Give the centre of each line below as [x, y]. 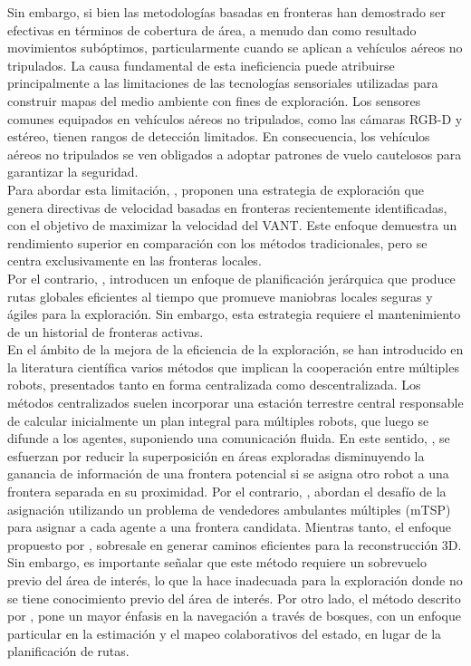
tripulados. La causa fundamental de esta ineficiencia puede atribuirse [201, 65]
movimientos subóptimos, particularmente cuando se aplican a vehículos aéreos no [235, 48]
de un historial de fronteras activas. [106, 331]
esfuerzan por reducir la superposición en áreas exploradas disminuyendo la [216, 455]
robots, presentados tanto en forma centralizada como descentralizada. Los [214, 385]
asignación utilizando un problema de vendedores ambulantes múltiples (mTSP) [229, 509]
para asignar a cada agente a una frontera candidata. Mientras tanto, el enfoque [229, 527]
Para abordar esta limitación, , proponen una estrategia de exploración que [216, 189]
